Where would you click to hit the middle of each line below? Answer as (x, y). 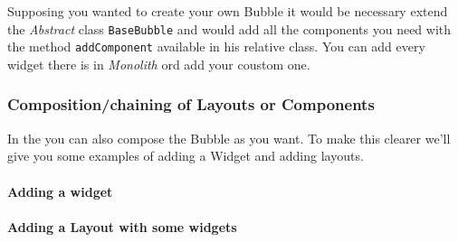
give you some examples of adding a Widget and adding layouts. (186, 156)
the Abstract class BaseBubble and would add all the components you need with (229, 28)
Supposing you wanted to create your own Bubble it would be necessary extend (228, 11)
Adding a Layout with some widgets (122, 226)
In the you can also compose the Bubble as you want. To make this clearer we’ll (229, 138)
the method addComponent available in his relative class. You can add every (216, 47)
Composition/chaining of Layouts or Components (191, 104)
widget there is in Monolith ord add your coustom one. (159, 64)
